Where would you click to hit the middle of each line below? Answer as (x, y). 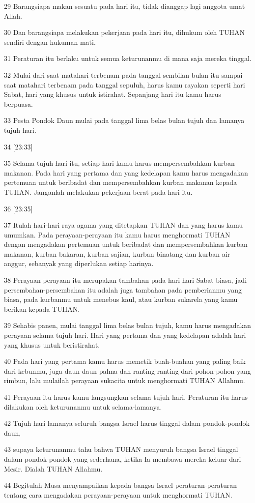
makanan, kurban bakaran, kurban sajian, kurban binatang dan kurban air (117, 253)
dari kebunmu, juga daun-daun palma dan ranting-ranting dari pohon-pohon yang (127, 370)
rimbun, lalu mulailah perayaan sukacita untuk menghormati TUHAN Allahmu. (125, 380)
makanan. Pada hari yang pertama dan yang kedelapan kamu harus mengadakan (126, 172)
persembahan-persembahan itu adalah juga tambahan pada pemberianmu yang (123, 289)
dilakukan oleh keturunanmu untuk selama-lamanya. (83, 406)
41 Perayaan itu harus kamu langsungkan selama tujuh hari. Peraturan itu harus (126, 397)
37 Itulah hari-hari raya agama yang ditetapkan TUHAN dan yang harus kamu (123, 225)
